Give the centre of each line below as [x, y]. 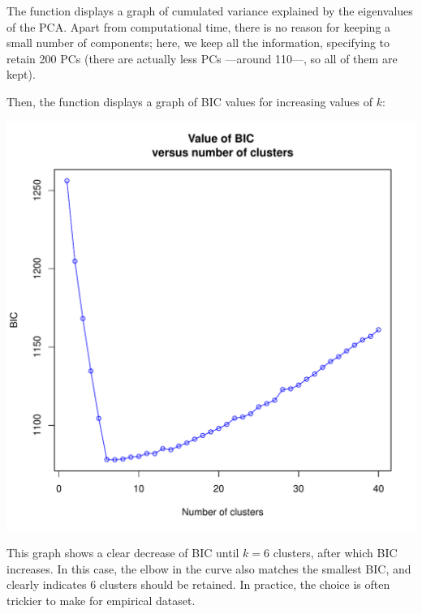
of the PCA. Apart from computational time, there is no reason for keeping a [199, 26]
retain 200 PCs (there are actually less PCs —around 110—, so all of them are [202, 58]
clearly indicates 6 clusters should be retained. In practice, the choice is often [198, 584]
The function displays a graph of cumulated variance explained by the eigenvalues [210, 11]
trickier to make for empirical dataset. [101, 600]
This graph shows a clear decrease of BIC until [123, 553]
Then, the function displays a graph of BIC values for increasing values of [190, 101]
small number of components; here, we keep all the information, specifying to [198, 43]
